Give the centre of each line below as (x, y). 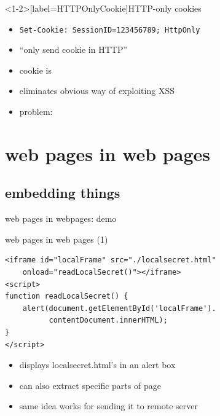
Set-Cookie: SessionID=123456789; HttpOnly (110, 30)
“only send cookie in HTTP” (73, 49)
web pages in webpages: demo (61, 218)
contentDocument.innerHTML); (108, 320)
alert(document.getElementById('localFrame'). (119, 308)
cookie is (35, 70)
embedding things (63, 193)
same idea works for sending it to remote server (108, 406)
